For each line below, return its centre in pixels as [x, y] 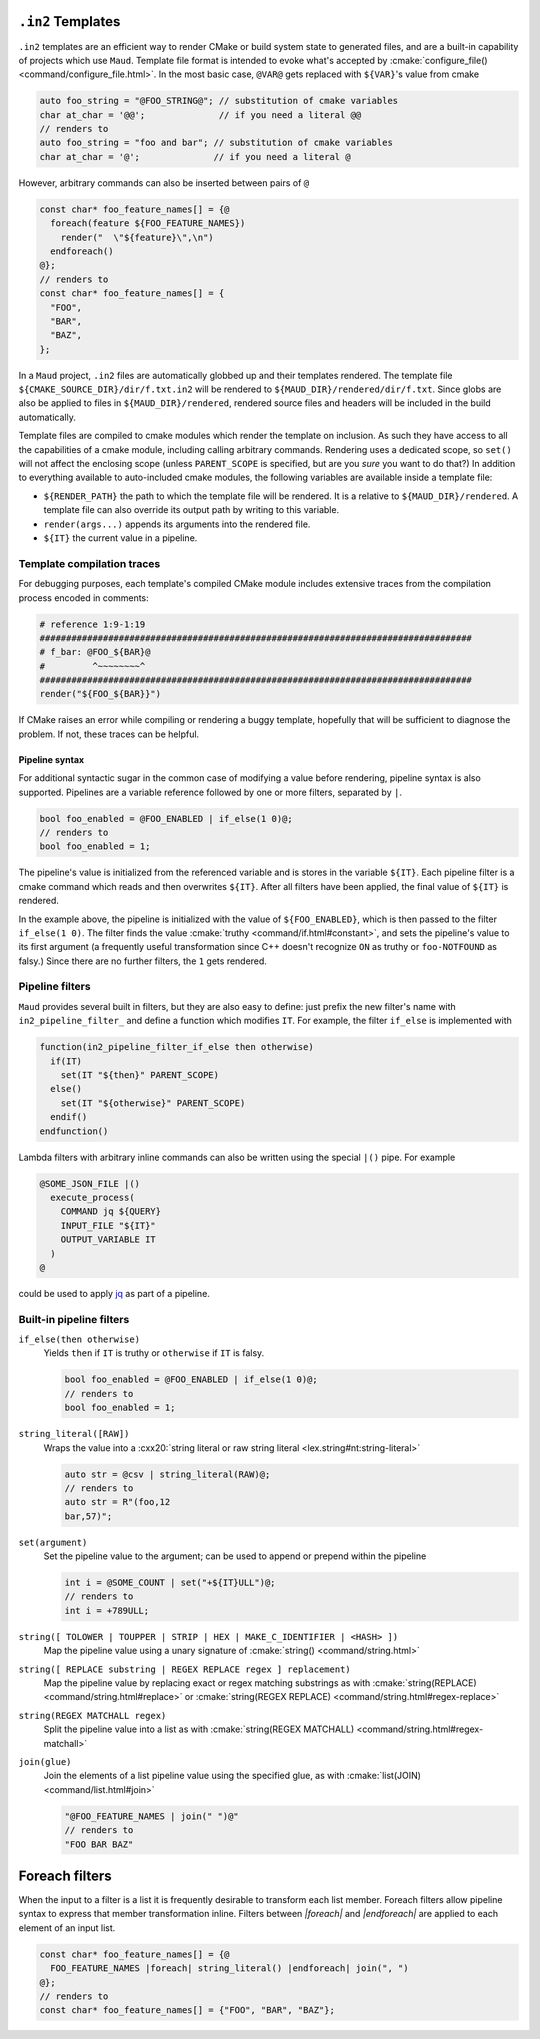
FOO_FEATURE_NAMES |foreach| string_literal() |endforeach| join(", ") [229, 1968]
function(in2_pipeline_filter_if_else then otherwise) [176, 1047]
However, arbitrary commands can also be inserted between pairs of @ [164, 182]
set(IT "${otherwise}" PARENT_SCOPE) [153, 1103]
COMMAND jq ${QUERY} [111, 1211]
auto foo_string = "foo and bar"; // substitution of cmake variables [216, 143]
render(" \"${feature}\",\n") [137, 237]
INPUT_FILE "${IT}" [108, 1225]
